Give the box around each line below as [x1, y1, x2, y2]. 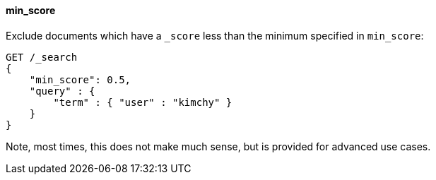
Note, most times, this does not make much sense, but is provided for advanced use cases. [6, 140, 431, 152]
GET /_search [6, 51, 78, 63]
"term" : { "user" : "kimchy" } [53, 96, 232, 108]
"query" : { [29, 85, 95, 97]
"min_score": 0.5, [29, 73, 131, 85]
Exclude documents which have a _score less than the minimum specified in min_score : [6, 29, 424, 42]
